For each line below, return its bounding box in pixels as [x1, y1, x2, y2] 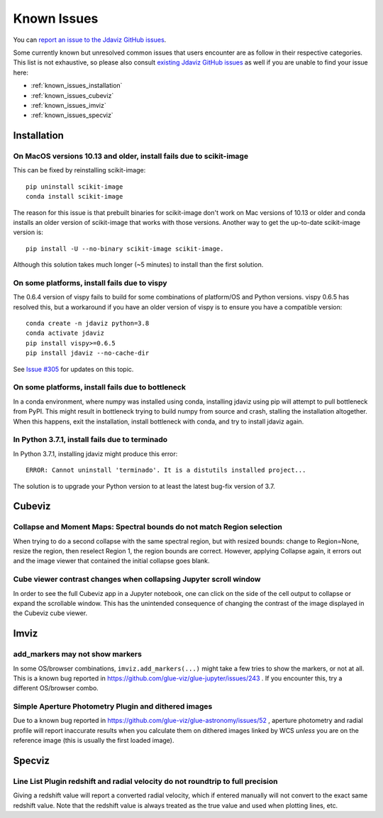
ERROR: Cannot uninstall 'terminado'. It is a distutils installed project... [26, 466, 306, 475]
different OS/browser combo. [13, 684, 99, 692]
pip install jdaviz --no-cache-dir [26, 349, 150, 358]
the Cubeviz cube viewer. [13, 609, 88, 617]
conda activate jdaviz [26, 329, 105, 337]
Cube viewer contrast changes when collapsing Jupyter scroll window [13, 575, 261, 585]
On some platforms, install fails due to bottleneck [13, 382, 186, 392]
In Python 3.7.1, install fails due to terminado [13, 435, 168, 445]
